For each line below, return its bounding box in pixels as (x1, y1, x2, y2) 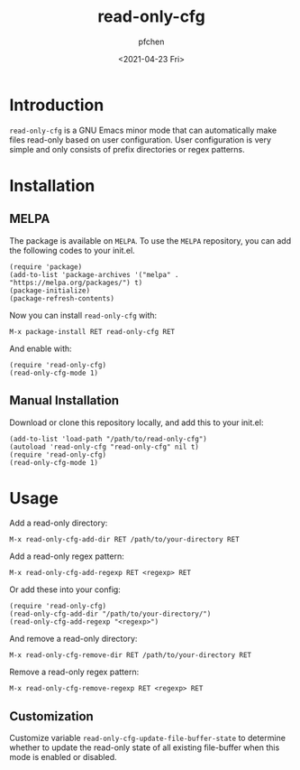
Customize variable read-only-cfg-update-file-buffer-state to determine (9, 733, 286, 744)
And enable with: (9, 343, 72, 354)
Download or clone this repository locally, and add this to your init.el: (9, 417, 264, 428)
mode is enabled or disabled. (9, 752, 117, 763)
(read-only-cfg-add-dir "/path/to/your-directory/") (9, 609, 212, 619)
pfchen (138, 36, 165, 47)
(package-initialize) (9, 286, 91, 295)
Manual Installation (9, 393, 120, 408)
